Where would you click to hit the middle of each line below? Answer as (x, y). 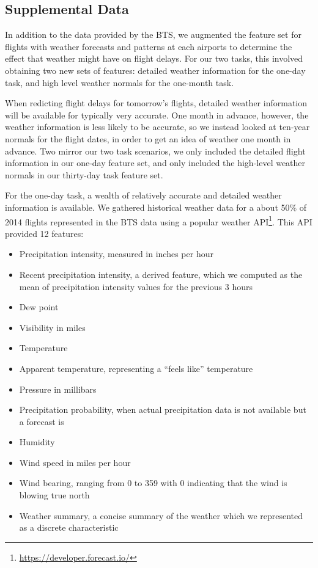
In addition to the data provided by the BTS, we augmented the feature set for (153, 35)
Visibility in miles (52, 327)
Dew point (39, 307)
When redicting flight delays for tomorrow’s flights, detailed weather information (156, 103)
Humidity (37, 442)
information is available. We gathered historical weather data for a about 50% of (156, 207)
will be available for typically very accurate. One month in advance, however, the (157, 115)
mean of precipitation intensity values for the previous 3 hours (136, 286)
